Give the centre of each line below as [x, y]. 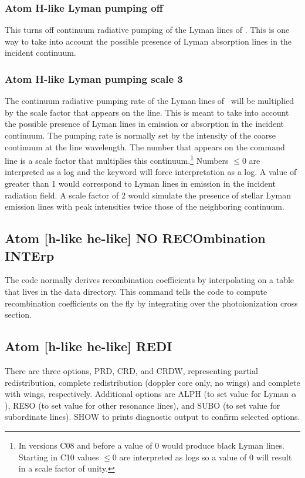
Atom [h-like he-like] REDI [89, 346]
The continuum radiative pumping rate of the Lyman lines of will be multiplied [150, 101]
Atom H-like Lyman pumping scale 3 [94, 78]
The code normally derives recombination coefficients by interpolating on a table [150, 280]
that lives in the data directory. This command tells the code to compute [136, 291]
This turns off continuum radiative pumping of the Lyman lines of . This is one [147, 30]
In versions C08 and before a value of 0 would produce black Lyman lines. [152, 445]
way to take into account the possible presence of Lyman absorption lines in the [148, 41]
